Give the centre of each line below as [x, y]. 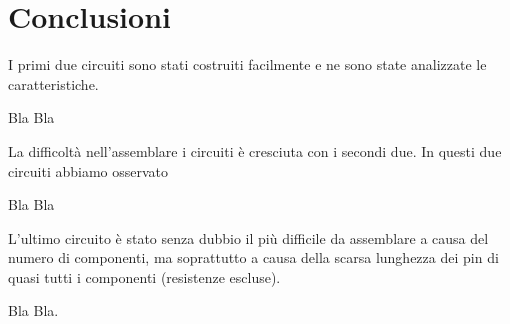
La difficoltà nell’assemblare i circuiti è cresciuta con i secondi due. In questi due [255, 150]
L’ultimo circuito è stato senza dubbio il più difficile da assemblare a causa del [248, 237]
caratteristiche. [53, 83]
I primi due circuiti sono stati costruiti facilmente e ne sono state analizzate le [247, 64]
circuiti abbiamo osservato [88, 170]
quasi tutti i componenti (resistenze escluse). [144, 276]
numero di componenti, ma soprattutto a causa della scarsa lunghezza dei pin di [253, 257]
